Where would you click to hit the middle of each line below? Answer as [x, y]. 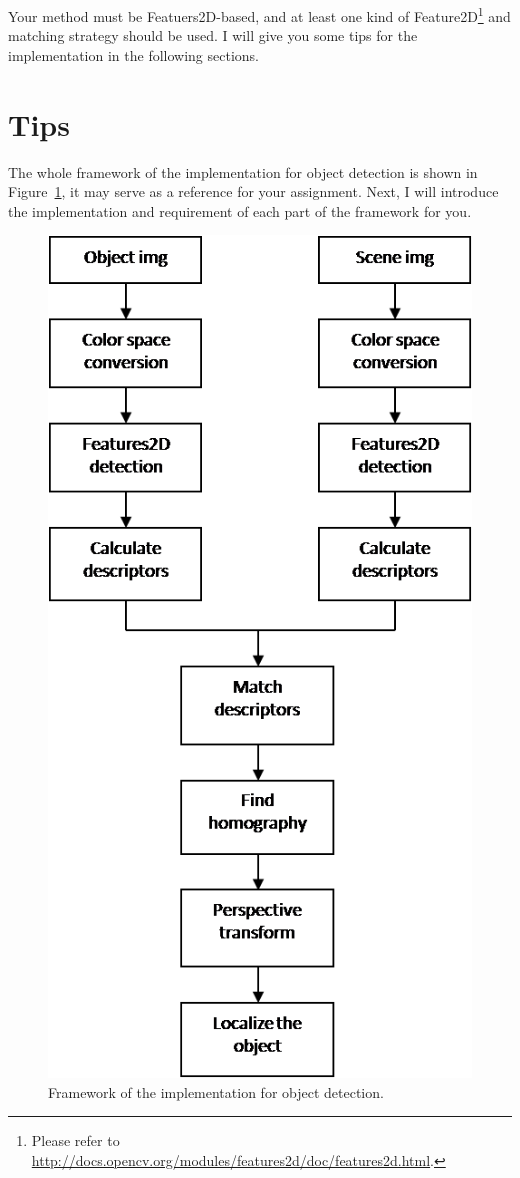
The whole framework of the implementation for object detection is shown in [243, 171]
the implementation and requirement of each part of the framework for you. [240, 210]
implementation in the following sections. [133, 54]
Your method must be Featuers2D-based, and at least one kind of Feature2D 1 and [259, 14]
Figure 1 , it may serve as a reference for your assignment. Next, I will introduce [253, 191]
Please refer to [75, 1140]
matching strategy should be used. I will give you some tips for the [213, 35]
